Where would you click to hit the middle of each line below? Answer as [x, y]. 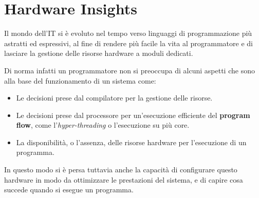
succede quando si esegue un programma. [69, 190]
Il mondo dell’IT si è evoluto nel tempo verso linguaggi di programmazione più [128, 33]
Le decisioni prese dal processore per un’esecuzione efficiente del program [133, 115]
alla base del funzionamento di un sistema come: [80, 80]
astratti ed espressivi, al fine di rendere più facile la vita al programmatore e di [128, 43]
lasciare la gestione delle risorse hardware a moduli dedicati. [99, 53]
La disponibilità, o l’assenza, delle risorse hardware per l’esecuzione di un [131, 142]
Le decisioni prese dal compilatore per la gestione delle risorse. [114, 98]
